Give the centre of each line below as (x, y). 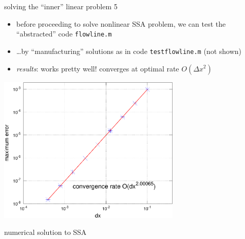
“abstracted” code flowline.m (64, 34)
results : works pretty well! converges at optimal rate (98, 68)
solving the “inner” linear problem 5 (61, 6)
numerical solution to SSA (45, 232)
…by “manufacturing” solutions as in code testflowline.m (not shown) (129, 51)
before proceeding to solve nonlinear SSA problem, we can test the (121, 23)
